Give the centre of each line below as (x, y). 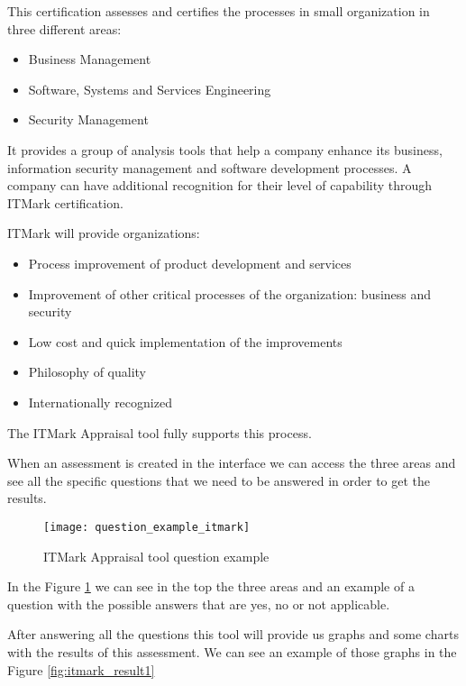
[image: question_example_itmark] (147, 527)
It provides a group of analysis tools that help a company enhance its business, (225, 149)
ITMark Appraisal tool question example (156, 556)
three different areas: (64, 28)
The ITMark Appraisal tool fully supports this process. (160, 432)
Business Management (90, 59)
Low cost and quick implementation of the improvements (185, 341)
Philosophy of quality (87, 372)
